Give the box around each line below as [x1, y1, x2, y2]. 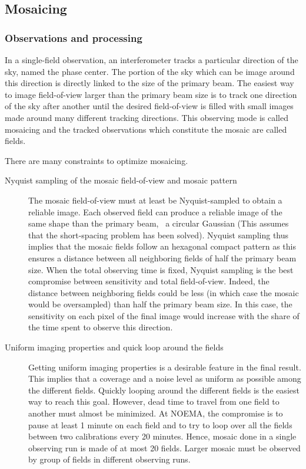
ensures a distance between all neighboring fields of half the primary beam [28, 251, 297, 264]
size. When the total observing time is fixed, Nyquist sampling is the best [28, 263, 294, 276]
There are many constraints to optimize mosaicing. [5, 154, 188, 166]
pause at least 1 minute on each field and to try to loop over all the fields [28, 418, 292, 431]
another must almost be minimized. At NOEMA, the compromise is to [28, 407, 283, 419]
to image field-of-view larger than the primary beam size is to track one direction [5, 88, 297, 100]
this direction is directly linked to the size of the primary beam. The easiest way [5, 77, 294, 89]
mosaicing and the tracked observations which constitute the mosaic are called [5, 123, 287, 135]
